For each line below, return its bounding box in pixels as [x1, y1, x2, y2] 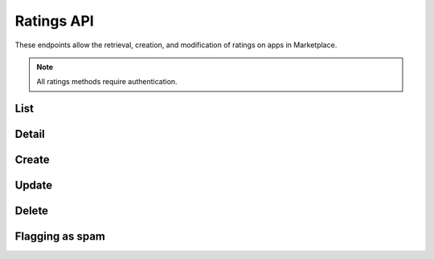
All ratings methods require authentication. [36, 77, 178, 87]
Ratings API [14, 12, 94, 30]
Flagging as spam [14, 229, 106, 244]
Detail [14, 127, 46, 141]
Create [14, 153, 50, 167]
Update [14, 179, 53, 192]
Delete [14, 204, 48, 218]
